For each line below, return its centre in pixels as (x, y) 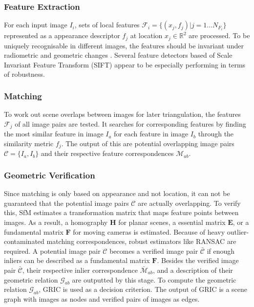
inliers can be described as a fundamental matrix (77, 260)
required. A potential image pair (52, 251)
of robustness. (24, 74)
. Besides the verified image (198, 260)
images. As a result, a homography (56, 222)
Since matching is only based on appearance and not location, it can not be (117, 193)
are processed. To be (219, 35)
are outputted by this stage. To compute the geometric (154, 279)
